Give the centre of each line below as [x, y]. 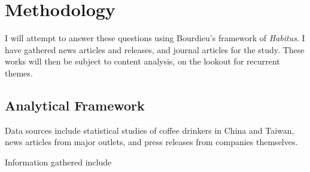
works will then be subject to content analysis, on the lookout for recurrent [142, 61]
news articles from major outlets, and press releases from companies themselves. [151, 142]
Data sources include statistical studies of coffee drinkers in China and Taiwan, [150, 130]
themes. [19, 73]
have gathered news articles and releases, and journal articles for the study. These [155, 49]
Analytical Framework [75, 105]
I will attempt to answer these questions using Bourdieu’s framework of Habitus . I [155, 38]
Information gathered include [58, 162]
